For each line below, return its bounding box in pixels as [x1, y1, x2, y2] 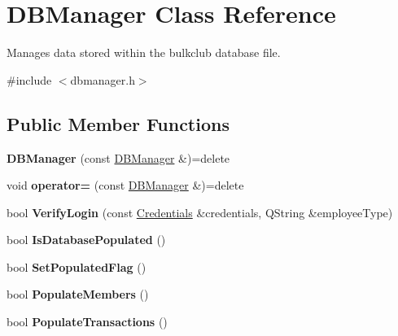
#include [7, 71, 52, 88]
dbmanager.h [70, 71, 135, 88]
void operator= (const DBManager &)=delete [7, 177, 244, 194]
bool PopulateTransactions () [7, 313, 168, 330]
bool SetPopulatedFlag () [7, 258, 147, 275]
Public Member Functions [7, 111, 230, 136]
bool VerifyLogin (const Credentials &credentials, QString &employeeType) [7, 203, 393, 220]
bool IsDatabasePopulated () [7, 231, 166, 248]
